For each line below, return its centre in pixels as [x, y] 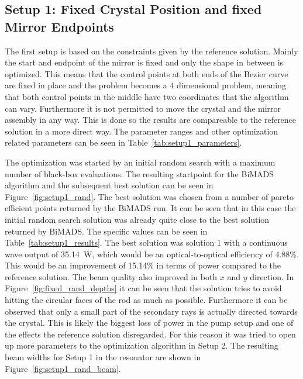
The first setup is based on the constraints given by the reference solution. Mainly [151, 51]
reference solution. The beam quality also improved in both [111, 276]
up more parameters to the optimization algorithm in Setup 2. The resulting [142, 345]
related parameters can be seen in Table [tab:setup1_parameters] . [123, 142]
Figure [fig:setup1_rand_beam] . [63, 368]
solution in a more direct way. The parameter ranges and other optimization [142, 131]
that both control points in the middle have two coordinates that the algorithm [147, 96]
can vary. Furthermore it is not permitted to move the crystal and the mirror [143, 108]
